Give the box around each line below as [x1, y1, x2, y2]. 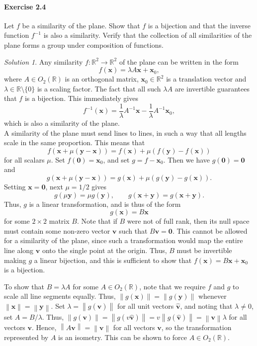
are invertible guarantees [174, 83, 250, 93]
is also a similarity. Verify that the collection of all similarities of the [43, 30, 252, 40]
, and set [103, 154, 130, 165]
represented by [4, 332, 49, 342]
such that [119, 225, 148, 236]
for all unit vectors [117, 300, 174, 311]
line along [4, 245, 34, 255]
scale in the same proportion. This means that [4, 137, 145, 148]
